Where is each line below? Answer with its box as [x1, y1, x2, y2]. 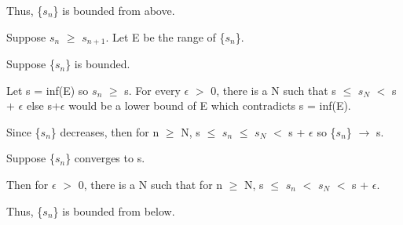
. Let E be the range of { [105, 28, 225, 45]
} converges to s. [65, 150, 145, 166]
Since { [6, 123, 41, 140]
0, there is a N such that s [211, 82, 336, 98]
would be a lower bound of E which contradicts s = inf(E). [68, 97, 351, 114]
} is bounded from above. [53, 2, 175, 18]
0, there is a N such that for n [78, 176, 223, 193]
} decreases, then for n [50, 123, 159, 140]
